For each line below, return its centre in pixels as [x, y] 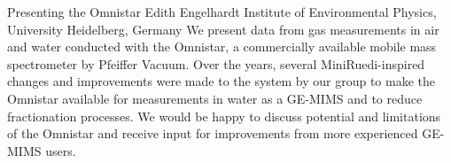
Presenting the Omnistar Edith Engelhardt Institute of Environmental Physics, [222, 12]
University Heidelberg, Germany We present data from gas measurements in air [223, 29]
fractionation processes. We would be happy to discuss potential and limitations [224, 116]
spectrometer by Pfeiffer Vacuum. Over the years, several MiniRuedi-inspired [216, 63]
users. [61, 150]
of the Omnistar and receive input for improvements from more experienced [213, 133]
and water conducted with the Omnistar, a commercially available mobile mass [222, 47]
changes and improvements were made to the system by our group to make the [221, 81]
